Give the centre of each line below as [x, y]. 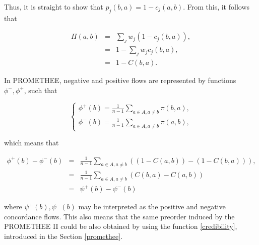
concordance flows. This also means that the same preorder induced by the [119, 216]
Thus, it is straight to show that [54, 7]
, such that [41, 90]
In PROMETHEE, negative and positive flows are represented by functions [120, 80]
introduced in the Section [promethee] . [63, 236]
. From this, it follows [216, 7]
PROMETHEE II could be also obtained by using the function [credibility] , [121, 226]
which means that [31, 143]
